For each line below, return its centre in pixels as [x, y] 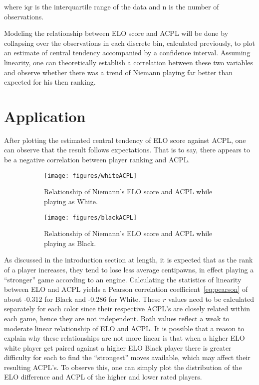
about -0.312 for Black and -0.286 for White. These [82, 299]
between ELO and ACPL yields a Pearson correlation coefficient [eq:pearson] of [126, 289]
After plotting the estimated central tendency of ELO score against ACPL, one [125, 140]
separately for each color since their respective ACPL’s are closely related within [127, 309]
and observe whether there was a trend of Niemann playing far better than [119, 72]
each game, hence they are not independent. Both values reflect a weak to [117, 318]
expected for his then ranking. [50, 82]
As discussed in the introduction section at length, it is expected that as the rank [129, 260]
